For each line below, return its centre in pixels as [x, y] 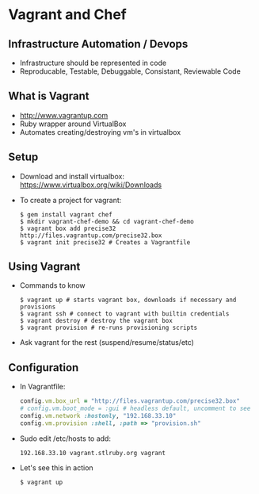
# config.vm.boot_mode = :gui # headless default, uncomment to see [135, 409]
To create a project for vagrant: [70, 200]
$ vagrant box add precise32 [68, 228]
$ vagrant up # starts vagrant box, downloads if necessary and [128, 300]
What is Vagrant [49, 96]
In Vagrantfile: [42, 387]
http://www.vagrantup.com [64, 115]
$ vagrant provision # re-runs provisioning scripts [109, 328]
